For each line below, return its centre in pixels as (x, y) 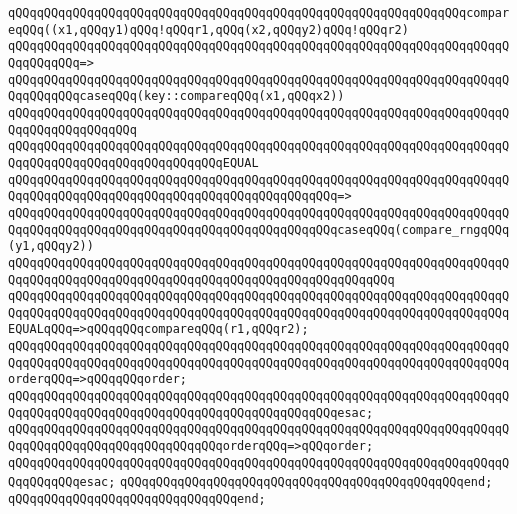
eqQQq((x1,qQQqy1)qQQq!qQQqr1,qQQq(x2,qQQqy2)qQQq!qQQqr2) (208, 29)
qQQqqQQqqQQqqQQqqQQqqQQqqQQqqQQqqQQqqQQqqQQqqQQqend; (306, 482)
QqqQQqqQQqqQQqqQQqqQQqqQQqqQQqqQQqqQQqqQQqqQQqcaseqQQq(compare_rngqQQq (259, 229)
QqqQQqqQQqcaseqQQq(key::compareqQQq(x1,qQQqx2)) (176, 96)
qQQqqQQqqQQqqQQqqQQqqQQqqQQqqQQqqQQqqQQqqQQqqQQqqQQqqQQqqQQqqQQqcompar (259, 13)
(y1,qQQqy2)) (51, 246)
